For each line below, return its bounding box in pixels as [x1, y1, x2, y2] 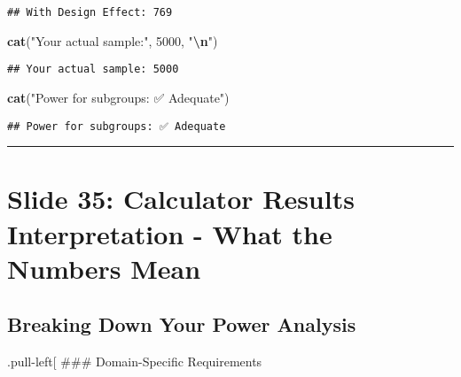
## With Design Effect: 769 [7, 6, 173, 19]
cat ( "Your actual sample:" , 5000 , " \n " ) [7, 31, 218, 50]
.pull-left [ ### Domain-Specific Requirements [7, 352, 262, 371]
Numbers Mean [7, 250, 201, 286]
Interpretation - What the [7, 215, 332, 251]
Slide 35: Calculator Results [7, 181, 355, 217]
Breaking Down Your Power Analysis [7, 311, 356, 338]
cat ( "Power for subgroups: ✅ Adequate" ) [7, 88, 230, 106]
